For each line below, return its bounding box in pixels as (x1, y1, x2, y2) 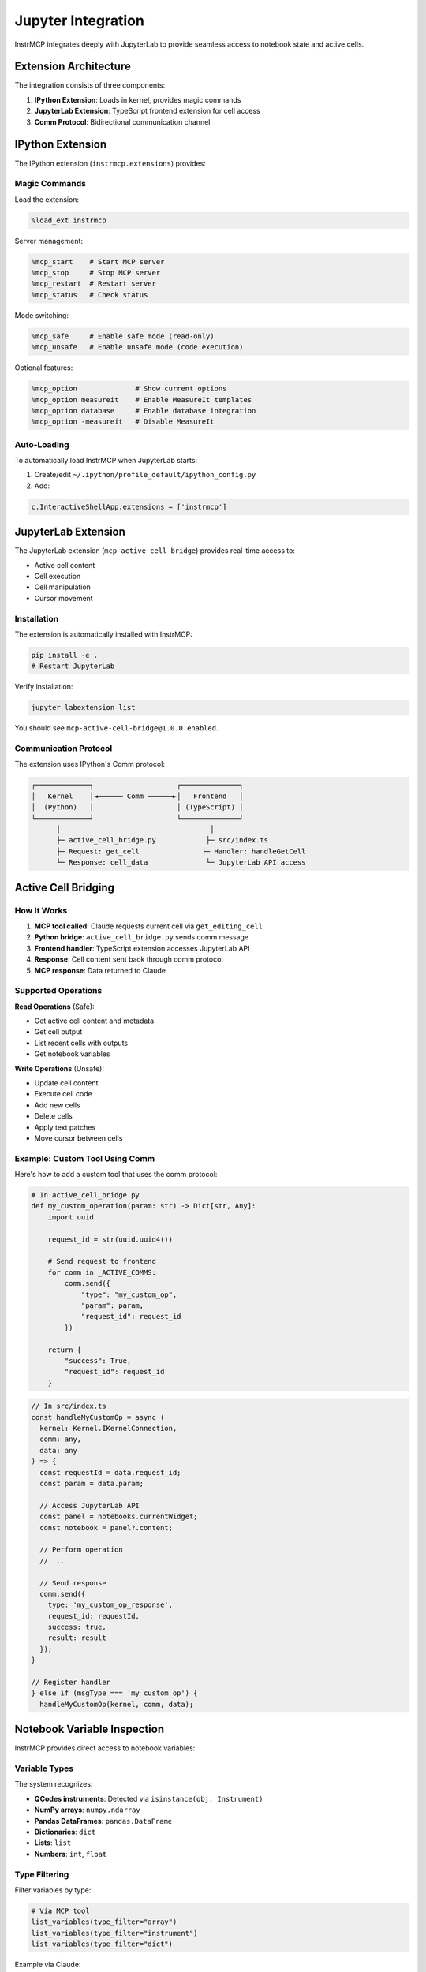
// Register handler (31, 1678, 110, 1687)
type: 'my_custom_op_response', (47, 1600, 174, 1609)
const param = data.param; (39, 1479, 144, 1488)
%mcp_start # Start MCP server (31, 257, 165, 266)
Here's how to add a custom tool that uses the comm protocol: (14, 1170, 218, 1179)
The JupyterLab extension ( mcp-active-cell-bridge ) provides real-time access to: (14, 546, 296, 555)
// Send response (39, 1578, 106, 1587)
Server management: (14, 236, 83, 245)
